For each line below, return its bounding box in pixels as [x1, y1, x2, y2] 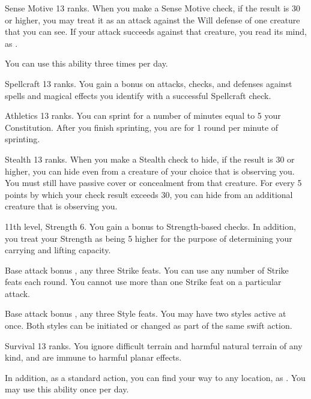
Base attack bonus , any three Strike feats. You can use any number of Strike [5, 263, 289, 276]
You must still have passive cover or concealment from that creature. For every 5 [5, 176, 302, 189]
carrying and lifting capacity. [5, 244, 111, 256]
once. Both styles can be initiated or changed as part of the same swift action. [5, 319, 292, 332]
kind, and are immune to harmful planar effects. [5, 351, 182, 364]
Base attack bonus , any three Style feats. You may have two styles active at [5, 307, 286, 320]
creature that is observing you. [5, 200, 118, 212]
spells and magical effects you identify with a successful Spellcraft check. [5, 89, 271, 101]
